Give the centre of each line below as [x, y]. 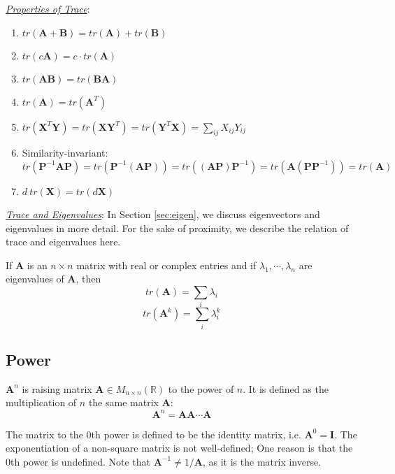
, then [88, 279]
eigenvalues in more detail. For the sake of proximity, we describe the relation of [177, 228]
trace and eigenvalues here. [63, 242]
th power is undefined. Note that [81, 461]
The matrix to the [44, 434]
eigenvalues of [35, 279]
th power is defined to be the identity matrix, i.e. [196, 434]
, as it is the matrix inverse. [262, 461]
